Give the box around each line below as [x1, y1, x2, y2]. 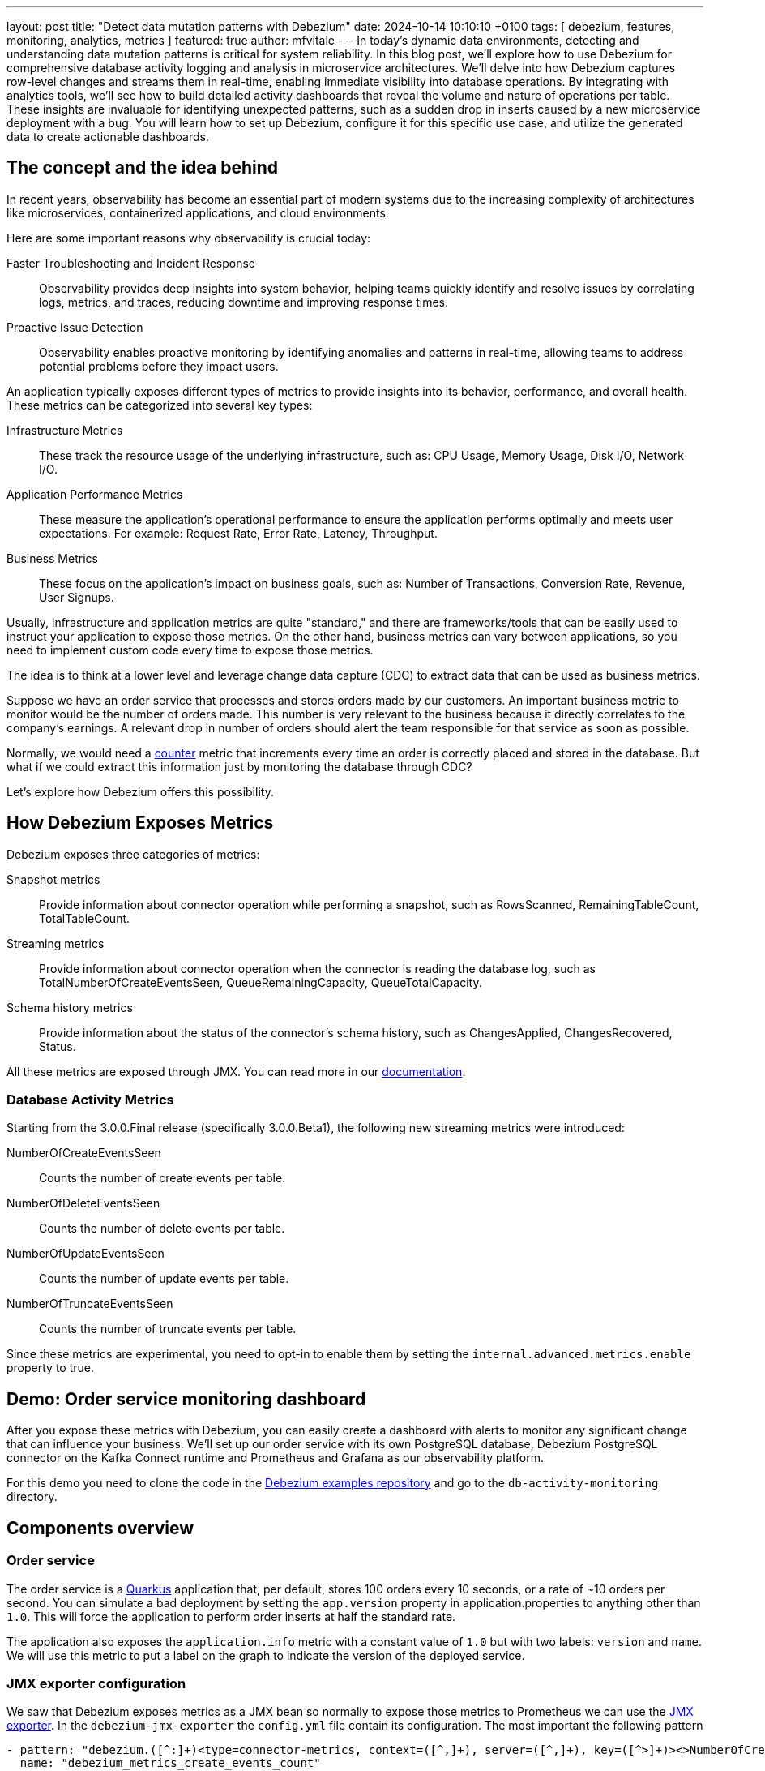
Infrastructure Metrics [6, 422, 123, 437]
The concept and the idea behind [6, 157, 279, 178]
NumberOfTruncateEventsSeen [6, 1297, 173, 1311]
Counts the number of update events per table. [39, 1271, 289, 1286]
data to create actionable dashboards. [6, 130, 209, 144]
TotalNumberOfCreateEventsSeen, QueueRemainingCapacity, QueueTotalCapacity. [39, 975, 482, 989]
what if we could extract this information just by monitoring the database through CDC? [6, 759, 472, 774]
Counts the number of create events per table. [39, 1171, 286, 1186]
